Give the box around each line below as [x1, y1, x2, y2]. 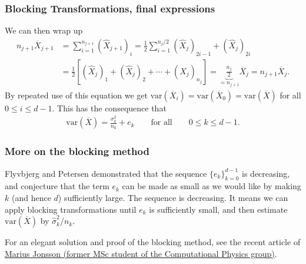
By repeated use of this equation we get [5, 88, 148, 101]
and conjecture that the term [5, 180, 109, 192]
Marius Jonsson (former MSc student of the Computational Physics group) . [5, 247, 277, 259]
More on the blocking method [5, 144, 149, 159]
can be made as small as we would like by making [122, 180, 301, 192]
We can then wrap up [5, 24, 83, 37]
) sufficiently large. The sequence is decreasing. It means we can [58, 191, 288, 203]
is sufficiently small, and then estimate [149, 203, 288, 215]
